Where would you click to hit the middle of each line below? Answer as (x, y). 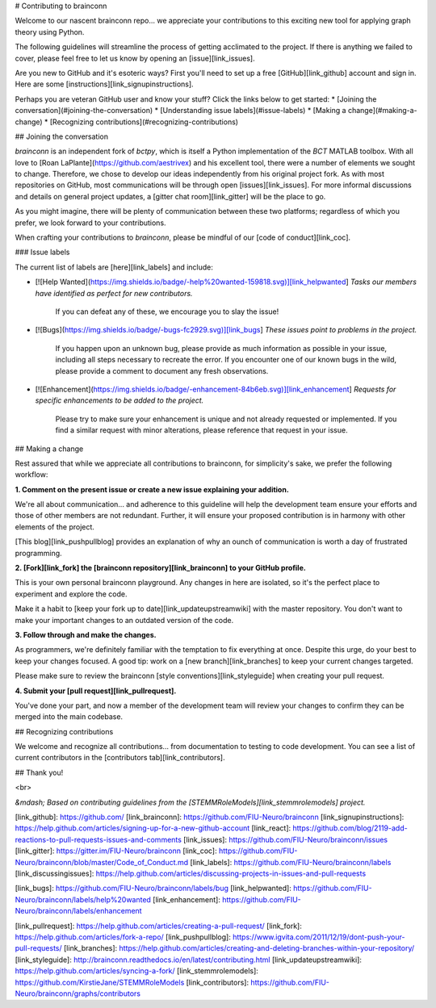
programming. (38, 553)
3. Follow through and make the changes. (86, 634)
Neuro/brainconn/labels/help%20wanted (83, 899)
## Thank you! (39, 772)
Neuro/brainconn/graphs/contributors (78, 993)
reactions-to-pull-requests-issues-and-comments (98, 839)
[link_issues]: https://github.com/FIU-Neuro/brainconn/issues (285, 839)
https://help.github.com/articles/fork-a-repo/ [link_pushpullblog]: (123, 937)
